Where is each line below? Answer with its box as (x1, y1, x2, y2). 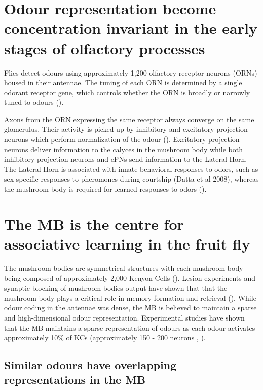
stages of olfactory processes (4, 38, 205, 58)
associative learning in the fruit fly (4, 233, 250, 254)
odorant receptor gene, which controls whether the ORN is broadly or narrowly (4, 87, 250, 97)
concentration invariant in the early (4, 18, 257, 39)
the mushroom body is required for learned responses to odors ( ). (4, 184, 207, 194)
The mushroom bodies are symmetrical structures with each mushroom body (4, 262, 243, 273)
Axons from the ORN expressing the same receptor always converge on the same (4, 114, 254, 124)
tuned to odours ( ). (4, 97, 64, 108)
